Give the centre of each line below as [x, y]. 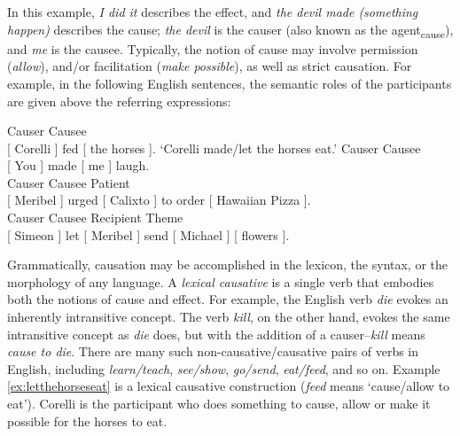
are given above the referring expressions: [119, 101]
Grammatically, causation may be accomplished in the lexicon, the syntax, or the [228, 265]
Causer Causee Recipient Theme [95, 218]
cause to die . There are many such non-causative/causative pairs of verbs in [213, 351]
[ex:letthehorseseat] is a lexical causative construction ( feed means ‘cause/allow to [229, 386]
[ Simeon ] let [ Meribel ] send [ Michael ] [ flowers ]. [148, 234]
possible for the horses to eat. [87, 420]
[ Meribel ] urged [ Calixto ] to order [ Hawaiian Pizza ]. [159, 200]
